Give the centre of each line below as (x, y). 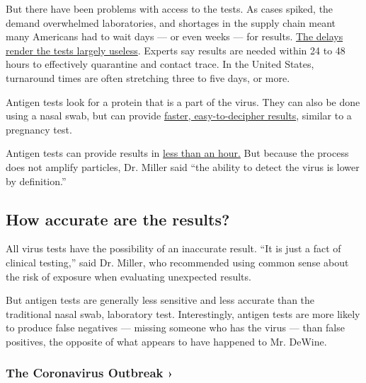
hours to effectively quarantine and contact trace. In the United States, (160, 64)
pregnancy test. (39, 129)
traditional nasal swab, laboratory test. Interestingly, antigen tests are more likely (183, 313)
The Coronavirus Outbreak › (90, 373)
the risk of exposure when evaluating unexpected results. (128, 276)
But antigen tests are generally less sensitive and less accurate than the (160, 300)
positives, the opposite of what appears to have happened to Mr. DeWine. (166, 341)
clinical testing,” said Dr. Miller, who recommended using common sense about (177, 262)
